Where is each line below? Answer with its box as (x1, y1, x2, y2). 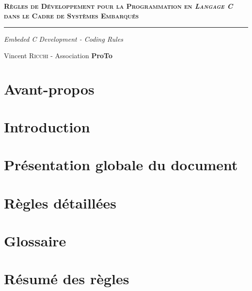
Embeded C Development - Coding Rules (4, 34, 124, 44)
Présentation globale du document (4, 155, 238, 175)
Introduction (4, 116, 90, 136)
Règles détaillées (4, 193, 116, 212)
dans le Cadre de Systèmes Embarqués (4, 10, 139, 20)
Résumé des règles (4, 269, 129, 289)
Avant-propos (4, 79, 94, 98)
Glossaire (4, 231, 66, 251)
